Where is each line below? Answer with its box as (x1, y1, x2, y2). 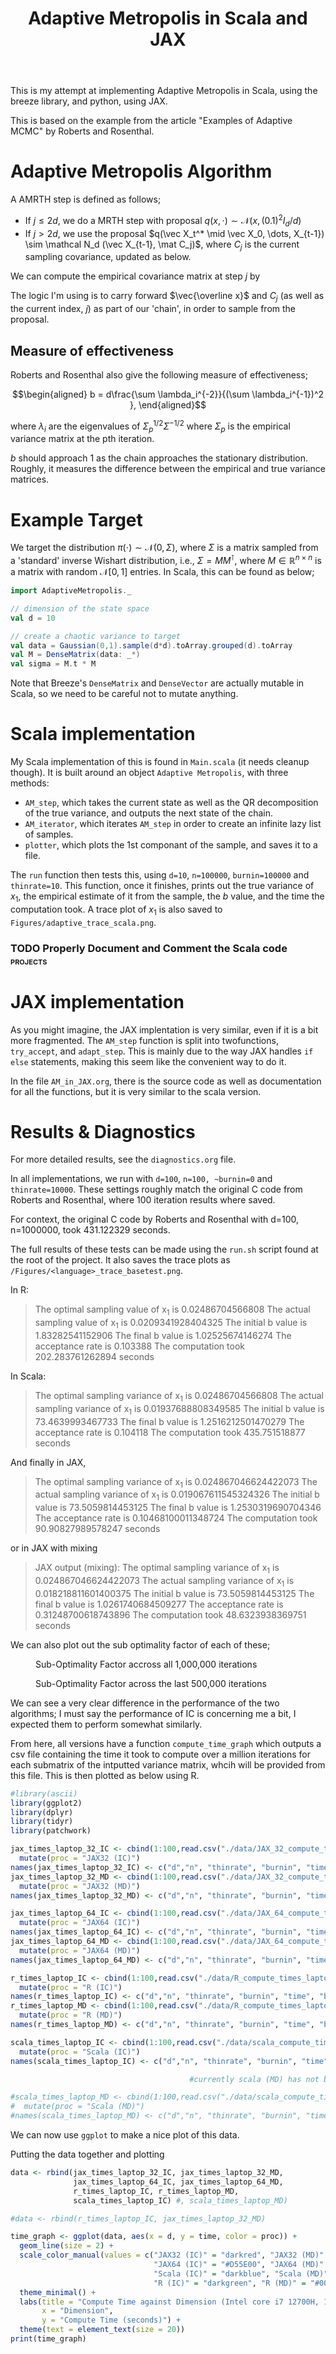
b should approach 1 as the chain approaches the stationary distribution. (10, 452, 309, 464)
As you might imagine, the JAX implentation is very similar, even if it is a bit (10, 1023, 319, 1036)
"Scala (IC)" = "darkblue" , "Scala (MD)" (153, 2268, 329, 2279)
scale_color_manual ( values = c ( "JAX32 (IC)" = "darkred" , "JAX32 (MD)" (19, 2250, 325, 2261)
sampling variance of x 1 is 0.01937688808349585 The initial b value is (34, 1402, 325, 1417)
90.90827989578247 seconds (34, 1523, 161, 1535)
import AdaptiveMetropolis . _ (10, 586, 132, 596)
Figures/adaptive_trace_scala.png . (10, 916, 157, 928)
